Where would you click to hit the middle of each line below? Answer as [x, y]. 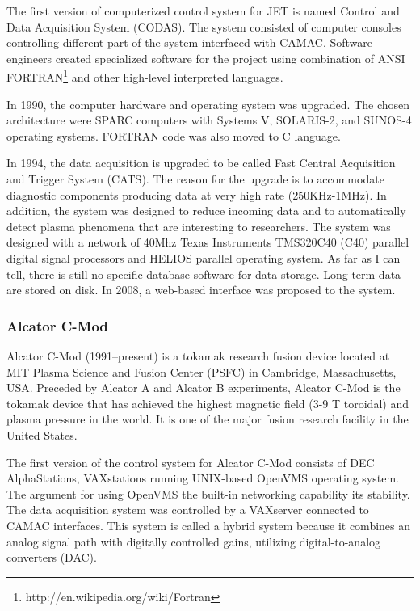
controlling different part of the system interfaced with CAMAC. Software [190, 42]
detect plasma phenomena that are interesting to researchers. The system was [199, 226]
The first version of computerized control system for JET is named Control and [203, 11]
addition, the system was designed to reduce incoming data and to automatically [206, 211]
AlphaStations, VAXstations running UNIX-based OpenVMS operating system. [203, 478]
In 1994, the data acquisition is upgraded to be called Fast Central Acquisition [201, 163]
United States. [42, 434]
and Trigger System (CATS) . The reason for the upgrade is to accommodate [195, 179]
